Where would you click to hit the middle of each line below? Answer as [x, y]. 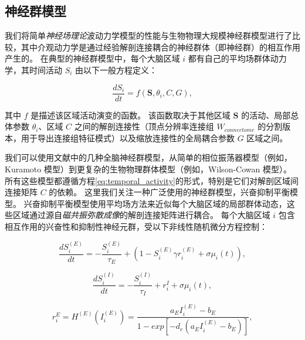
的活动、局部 [266, 115]
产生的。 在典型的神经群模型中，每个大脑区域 [92, 58]
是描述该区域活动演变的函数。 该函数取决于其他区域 [131, 115]
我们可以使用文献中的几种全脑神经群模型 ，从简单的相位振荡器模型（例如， [148, 157]
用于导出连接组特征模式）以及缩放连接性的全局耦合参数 [128, 137]
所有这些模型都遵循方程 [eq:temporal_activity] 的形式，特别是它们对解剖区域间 [152, 180]
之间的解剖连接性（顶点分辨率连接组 [144, 126]
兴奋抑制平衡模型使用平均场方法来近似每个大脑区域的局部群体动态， [155, 203]
